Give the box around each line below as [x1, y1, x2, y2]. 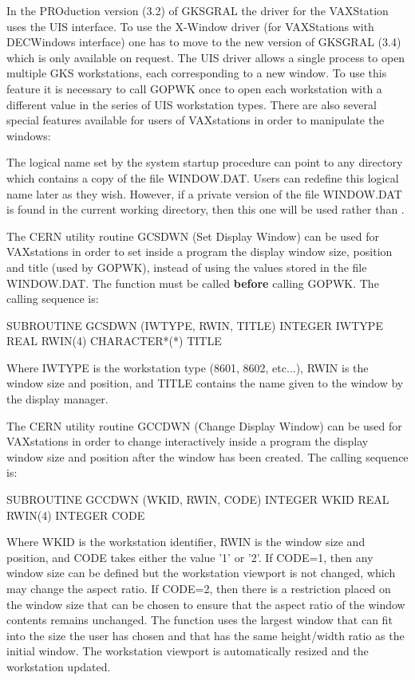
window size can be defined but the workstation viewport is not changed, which [6, 564, 396, 581]
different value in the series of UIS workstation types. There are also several [6, 96, 377, 112]
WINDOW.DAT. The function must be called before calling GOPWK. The [6, 274, 379, 291]
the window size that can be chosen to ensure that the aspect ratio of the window [6, 595, 405, 612]
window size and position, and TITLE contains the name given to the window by [6, 375, 404, 391]
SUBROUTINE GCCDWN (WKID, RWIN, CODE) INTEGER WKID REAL [6, 491, 389, 508]
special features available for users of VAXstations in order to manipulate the [6, 112, 385, 128]
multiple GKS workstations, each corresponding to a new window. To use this [6, 65, 387, 81]
